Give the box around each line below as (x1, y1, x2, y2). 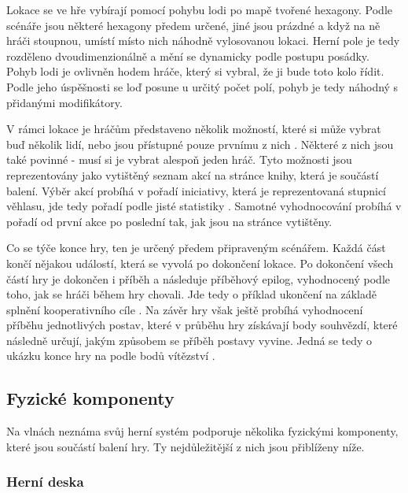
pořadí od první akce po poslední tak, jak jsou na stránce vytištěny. (6, 213, 333, 229)
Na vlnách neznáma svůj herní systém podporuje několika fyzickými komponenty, (6, 423, 399, 439)
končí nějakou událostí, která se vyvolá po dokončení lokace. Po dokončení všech (6, 254, 394, 271)
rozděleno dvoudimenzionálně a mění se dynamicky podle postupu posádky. (6, 47, 369, 64)
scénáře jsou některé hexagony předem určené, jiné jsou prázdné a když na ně (6, 17, 380, 33)
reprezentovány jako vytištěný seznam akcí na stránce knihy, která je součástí (6, 166, 379, 183)
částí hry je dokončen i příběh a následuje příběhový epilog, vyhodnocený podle (6, 270, 391, 287)
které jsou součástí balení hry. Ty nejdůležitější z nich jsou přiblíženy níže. (6, 438, 365, 454)
